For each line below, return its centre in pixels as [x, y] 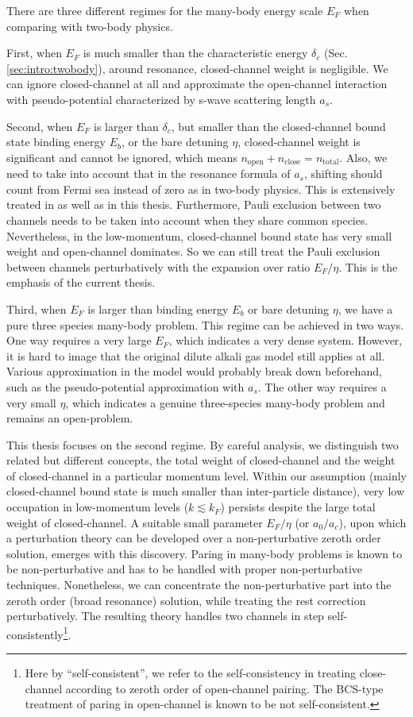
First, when [34, 53]
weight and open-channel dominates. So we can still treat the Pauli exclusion [193, 251]
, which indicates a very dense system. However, [286, 340]
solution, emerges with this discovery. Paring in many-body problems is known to [205, 553]
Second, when [40, 126]
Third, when [37, 308]
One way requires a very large [79, 340]
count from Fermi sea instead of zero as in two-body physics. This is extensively [201, 189]
